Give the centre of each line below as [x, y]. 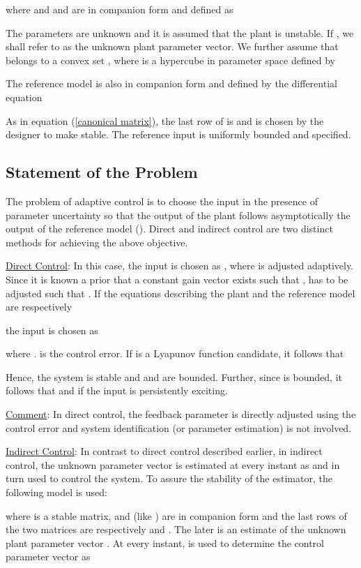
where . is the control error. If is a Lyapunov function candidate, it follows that [175, 353]
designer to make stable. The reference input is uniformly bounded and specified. [178, 134]
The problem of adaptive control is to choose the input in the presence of [162, 201]
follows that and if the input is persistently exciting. [117, 390]
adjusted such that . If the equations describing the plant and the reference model [180, 293]
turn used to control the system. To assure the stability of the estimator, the [169, 478]
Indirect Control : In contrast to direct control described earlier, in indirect [164, 451]
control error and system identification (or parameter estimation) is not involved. [179, 427]
